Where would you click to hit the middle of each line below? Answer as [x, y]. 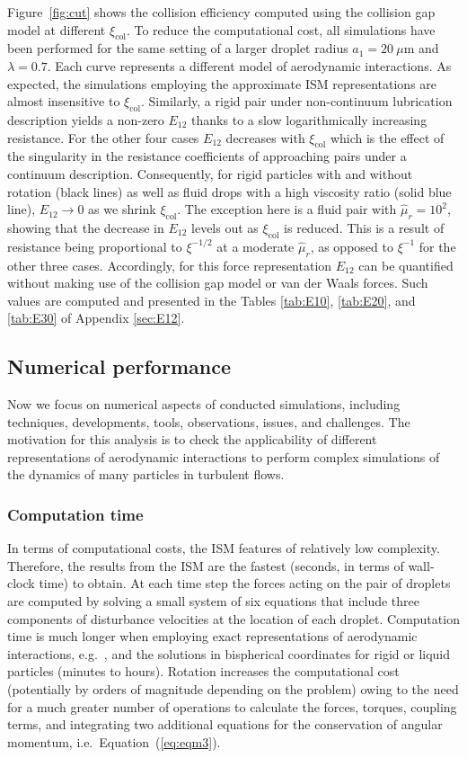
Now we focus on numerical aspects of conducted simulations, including [204, 404]
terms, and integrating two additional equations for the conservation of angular [225, 724]
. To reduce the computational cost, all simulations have [281, 29]
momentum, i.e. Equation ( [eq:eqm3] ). [114, 741]
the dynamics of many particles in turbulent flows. [146, 474]
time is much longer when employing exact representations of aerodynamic [212, 636]
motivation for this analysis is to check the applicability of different [192, 439]
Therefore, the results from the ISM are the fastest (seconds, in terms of [206, 565]
